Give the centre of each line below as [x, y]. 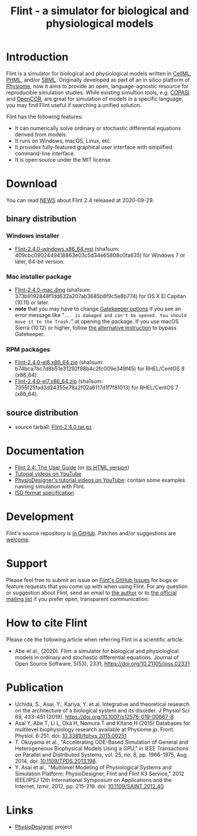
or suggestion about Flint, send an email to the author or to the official [91, 592]
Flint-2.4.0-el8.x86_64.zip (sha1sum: [59, 362]
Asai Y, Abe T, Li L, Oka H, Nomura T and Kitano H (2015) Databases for [103, 723]
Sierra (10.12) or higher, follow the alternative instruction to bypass [96, 328]
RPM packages [28, 349]
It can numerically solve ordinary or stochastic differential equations [98, 128]
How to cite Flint [47, 623]
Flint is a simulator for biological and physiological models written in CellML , [99, 73]
